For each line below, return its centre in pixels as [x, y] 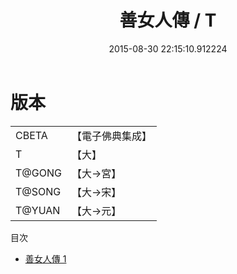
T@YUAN [38, 210]
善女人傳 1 [45, 258]
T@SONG [38, 191]
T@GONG [38, 173]
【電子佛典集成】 [111, 136]
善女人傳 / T [168, 20]
